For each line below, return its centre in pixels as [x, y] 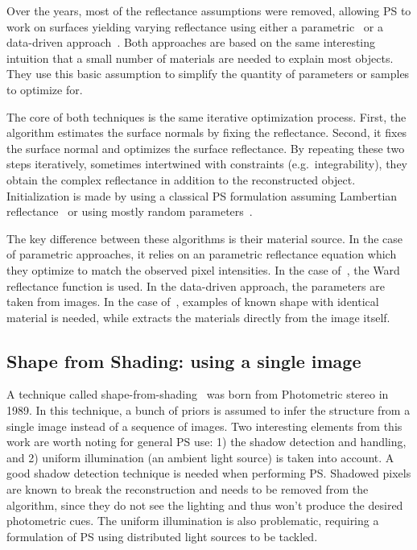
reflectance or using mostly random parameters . [130, 211]
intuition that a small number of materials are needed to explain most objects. [200, 58]
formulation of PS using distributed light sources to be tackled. [162, 536]
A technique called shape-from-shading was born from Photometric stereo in [198, 394]
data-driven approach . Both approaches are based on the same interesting [191, 42]
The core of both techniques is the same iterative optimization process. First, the [206, 116]
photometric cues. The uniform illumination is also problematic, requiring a [193, 521]
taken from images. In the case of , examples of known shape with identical [193, 302]
